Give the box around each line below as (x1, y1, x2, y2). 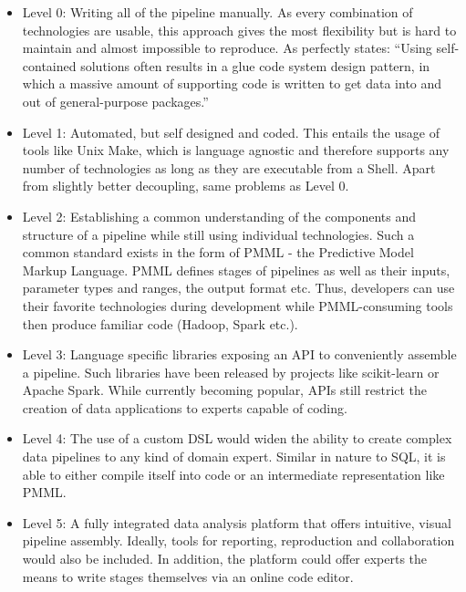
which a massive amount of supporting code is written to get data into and (22, 74, 442, 93)
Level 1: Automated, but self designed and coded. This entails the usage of (22, 122, 440, 141)
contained (22, 56, 77, 75)
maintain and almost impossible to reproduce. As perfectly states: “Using (22, 38, 432, 57)
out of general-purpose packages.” (22, 91, 209, 110)
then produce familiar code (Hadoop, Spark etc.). (22, 314, 298, 333)
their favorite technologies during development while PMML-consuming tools (22, 296, 453, 315)
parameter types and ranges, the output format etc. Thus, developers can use (22, 278, 455, 297)
